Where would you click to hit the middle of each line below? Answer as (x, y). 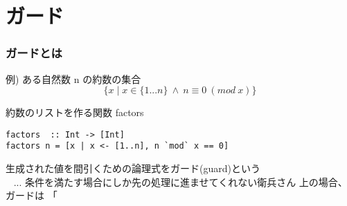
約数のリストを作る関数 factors (75, 112)
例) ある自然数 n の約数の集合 (73, 78)
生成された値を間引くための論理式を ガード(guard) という (133, 168)
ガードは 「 (32, 195)
